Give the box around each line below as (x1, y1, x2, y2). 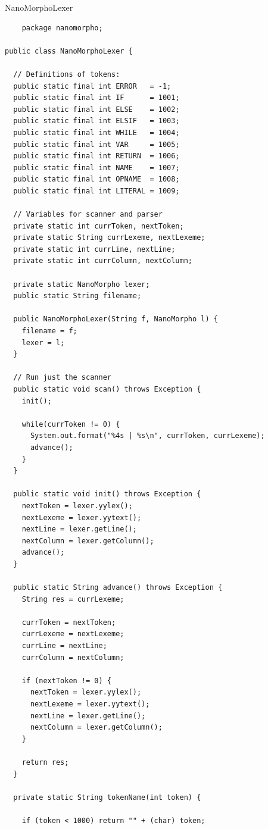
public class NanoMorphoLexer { (5, 46, 133, 55)
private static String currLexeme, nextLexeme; (13, 233, 205, 242)
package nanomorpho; (21, 23, 103, 32)
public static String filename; (13, 292, 142, 301)
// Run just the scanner (13, 373, 111, 382)
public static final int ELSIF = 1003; (13, 117, 180, 126)
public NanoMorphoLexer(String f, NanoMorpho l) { (13, 315, 218, 324)
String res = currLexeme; (21, 595, 124, 603)
